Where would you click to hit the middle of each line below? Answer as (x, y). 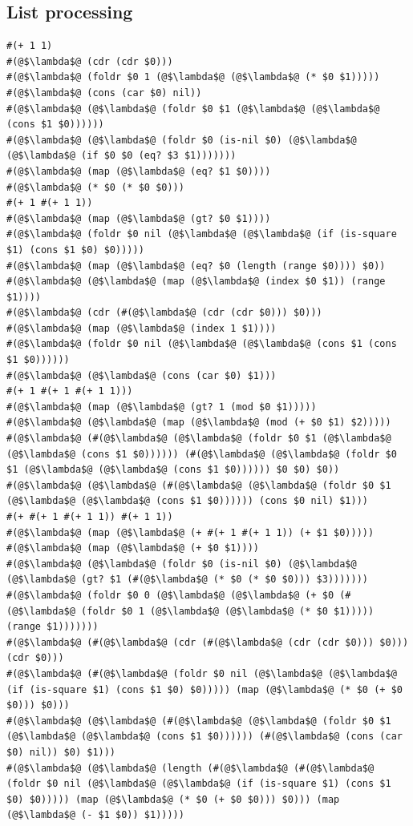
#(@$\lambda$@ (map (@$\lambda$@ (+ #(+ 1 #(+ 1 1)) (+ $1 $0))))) (190, 532)
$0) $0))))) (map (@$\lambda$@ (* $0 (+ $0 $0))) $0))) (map (173, 799)
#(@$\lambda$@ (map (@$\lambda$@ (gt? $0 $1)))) (139, 218)
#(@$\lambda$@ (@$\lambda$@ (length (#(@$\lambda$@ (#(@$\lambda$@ (190, 768)
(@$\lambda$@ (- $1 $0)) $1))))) (95, 815)
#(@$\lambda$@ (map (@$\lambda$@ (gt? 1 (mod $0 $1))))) (162, 407)
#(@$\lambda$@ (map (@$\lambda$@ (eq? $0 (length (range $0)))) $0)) (196, 266)
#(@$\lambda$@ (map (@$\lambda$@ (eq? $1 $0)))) (139, 171)
